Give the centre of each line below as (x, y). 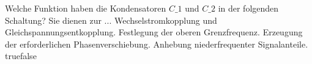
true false (21, 56)
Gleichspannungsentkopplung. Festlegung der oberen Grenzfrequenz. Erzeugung (154, 32)
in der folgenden (248, 8)
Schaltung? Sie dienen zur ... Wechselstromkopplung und (111, 20)
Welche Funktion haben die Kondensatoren (86, 8)
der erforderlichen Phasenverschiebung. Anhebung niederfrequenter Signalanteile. (157, 44)
